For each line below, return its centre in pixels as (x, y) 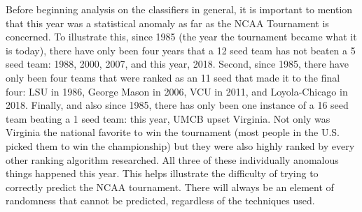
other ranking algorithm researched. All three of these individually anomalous (172, 159)
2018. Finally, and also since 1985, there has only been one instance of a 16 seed (177, 105)
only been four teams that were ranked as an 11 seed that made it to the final (173, 77)
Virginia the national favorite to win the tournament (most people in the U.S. (173, 132)
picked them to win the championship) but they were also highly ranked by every (180, 145)
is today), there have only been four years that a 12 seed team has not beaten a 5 (181, 50)
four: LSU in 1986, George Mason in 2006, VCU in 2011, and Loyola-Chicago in (177, 91)
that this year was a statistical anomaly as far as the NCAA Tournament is (167, 23)
